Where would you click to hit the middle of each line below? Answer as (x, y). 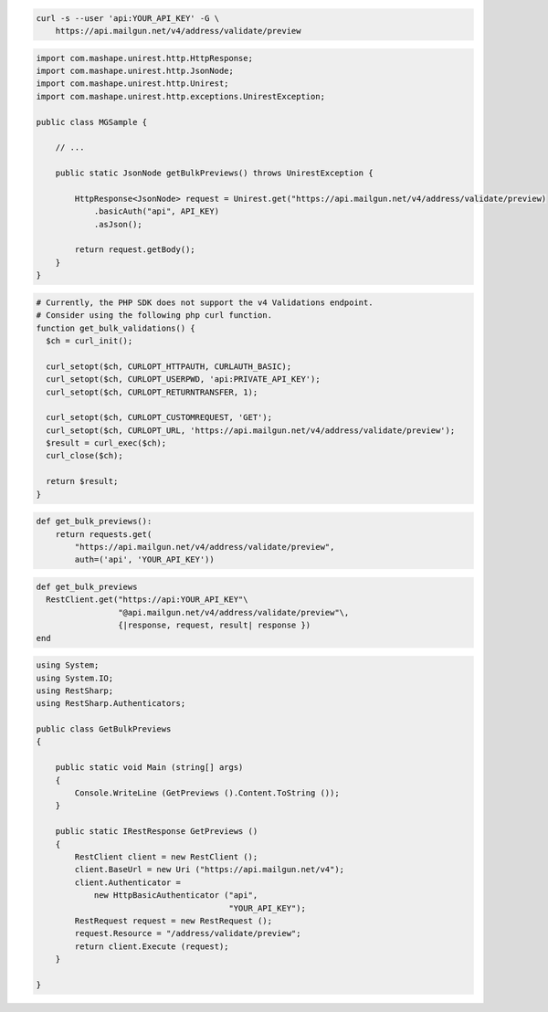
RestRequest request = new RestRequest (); (174, 921)
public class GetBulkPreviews (104, 729)
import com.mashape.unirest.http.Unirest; (132, 84)
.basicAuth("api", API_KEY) (156, 211)
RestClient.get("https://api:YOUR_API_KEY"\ (147, 600)
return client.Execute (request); (152, 946)
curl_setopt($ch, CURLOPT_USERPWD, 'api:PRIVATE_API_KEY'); (183, 379)
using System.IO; (75, 678)
